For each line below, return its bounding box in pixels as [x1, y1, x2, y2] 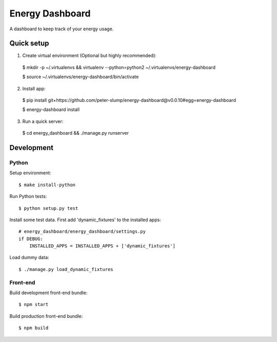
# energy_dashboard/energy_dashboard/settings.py [18, 229, 146, 235]
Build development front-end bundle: [9, 290, 88, 296]
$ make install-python [18, 182, 76, 188]
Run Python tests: [9, 193, 47, 200]
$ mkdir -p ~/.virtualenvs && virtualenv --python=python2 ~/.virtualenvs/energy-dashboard [22, 64, 215, 70]
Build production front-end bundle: [9, 313, 83, 319]
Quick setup [9, 39, 49, 48]
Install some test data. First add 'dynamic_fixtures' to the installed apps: [9, 217, 161, 223]
